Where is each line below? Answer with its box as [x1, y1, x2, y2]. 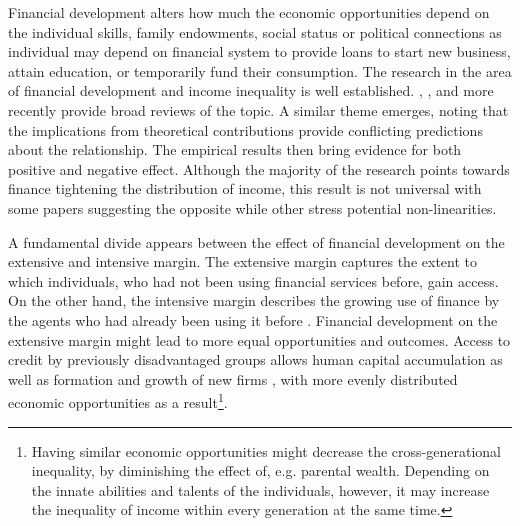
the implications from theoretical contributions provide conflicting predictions [8, 119, 483, 140]
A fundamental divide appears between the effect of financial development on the [8, 231, 505, 252]
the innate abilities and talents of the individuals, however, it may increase [31, 479, 490, 500]
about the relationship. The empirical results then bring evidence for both [8, 139, 462, 160]
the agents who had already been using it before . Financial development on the [8, 309, 498, 330]
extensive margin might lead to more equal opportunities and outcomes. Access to [8, 329, 511, 350]
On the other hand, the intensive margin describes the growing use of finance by [8, 290, 500, 311]
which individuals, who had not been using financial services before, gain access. [8, 270, 499, 291]
